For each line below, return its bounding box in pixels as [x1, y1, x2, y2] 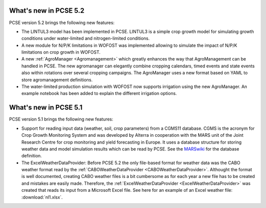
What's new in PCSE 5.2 [9, 6, 85, 15]
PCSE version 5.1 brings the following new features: [9, 116, 113, 122]
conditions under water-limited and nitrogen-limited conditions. [21, 35, 150, 41]
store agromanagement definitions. [21, 77, 93, 83]
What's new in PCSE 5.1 [9, 103, 83, 112]
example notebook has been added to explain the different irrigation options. [21, 90, 177, 96]
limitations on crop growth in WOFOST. [21, 49, 101, 55]
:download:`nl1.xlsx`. [21, 194, 63, 200]
